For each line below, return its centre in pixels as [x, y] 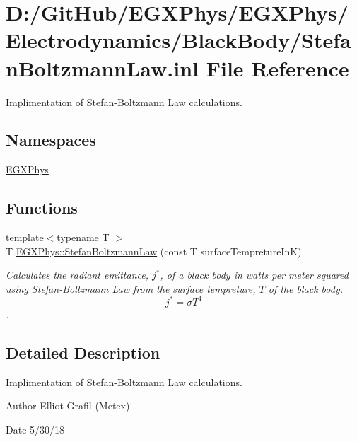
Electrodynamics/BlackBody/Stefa [178, 40]
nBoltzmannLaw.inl [103, 68]
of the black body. [306, 288]
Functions [42, 208]
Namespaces [51, 140]
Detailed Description [83, 352]
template [25, 237]
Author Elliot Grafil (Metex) [68, 406]
